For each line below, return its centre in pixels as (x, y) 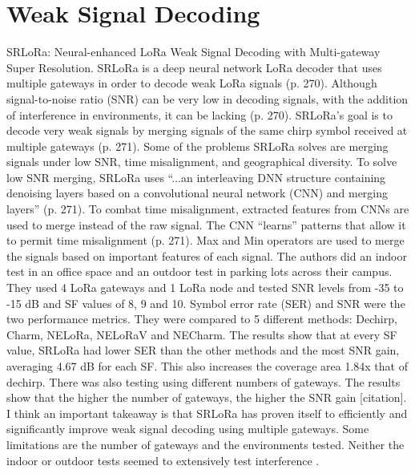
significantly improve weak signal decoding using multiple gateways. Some (188, 429)
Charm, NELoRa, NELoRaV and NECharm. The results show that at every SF (202, 334)
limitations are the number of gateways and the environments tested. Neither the (205, 444)
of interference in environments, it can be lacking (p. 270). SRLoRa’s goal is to (199, 114)
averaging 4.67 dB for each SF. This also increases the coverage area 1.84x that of (207, 366)
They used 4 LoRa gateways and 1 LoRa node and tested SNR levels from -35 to (205, 288)
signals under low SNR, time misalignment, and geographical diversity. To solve (202, 162)
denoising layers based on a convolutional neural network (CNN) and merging (197, 193)
